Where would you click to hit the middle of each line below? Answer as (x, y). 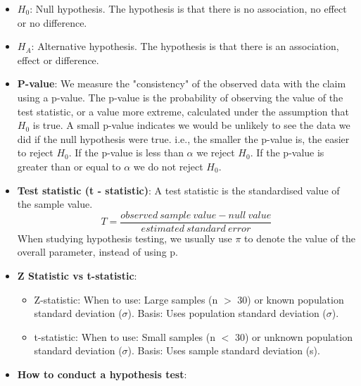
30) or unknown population (294, 336)
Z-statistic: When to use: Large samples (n (126, 299)
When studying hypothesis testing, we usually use (125, 238)
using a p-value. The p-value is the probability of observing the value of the (180, 97)
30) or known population (291, 299)
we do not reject (168, 166)
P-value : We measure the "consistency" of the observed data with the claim (182, 83)
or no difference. (52, 22)
